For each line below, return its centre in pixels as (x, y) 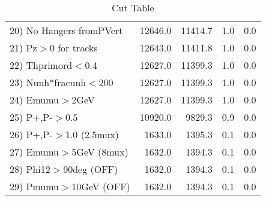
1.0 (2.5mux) (92, 134)
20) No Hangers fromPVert (66, 30)
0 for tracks (74, 48)
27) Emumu (35, 152)
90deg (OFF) (91, 169)
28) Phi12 (30, 169)
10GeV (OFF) (101, 186)
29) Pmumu (35, 186)
